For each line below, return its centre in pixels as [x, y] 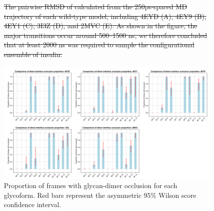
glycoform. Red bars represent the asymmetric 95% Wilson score [100, 195]
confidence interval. [33, 204]
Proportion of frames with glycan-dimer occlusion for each [91, 185]
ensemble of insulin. [33, 54]
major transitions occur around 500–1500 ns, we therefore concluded [106, 35]
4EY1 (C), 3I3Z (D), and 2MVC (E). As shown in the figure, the [101, 26]
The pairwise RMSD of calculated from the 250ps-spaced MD [96, 6]
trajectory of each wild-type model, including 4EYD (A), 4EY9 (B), [105, 16]
